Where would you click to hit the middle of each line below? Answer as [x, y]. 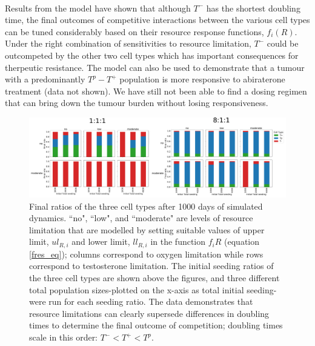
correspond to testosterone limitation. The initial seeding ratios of [151, 266]
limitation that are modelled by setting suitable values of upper [147, 229]
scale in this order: [64, 337]
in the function [178, 241]
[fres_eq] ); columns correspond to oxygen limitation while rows [146, 254]
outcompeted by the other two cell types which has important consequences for [152, 55]
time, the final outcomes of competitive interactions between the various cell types [157, 20]
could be [283, 43]
